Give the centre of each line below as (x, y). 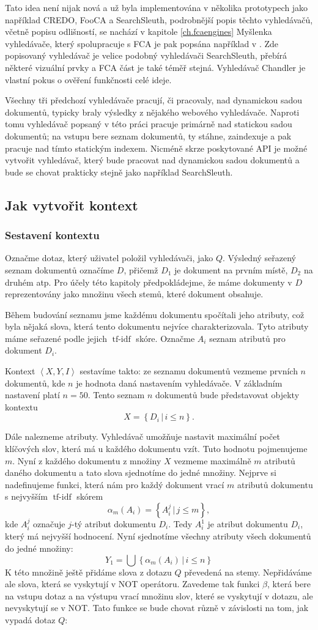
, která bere (289, 584)
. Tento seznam (116, 395)
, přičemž (141, 269)
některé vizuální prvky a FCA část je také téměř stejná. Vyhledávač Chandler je (155, 67)
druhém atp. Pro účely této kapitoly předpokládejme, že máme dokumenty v (149, 282)
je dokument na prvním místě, (231, 269)
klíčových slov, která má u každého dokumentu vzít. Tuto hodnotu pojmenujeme (156, 449)
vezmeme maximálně (213, 460)
